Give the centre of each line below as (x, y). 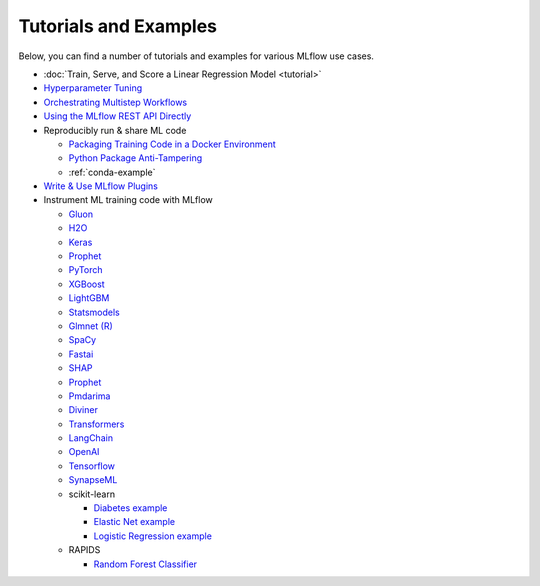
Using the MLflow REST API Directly (117, 116)
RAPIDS (84, 550)
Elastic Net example (134, 522)
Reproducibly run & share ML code (115, 130)
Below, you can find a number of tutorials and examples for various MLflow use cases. (196, 56)
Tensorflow (91, 466)
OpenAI (84, 452)
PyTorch (85, 270)
